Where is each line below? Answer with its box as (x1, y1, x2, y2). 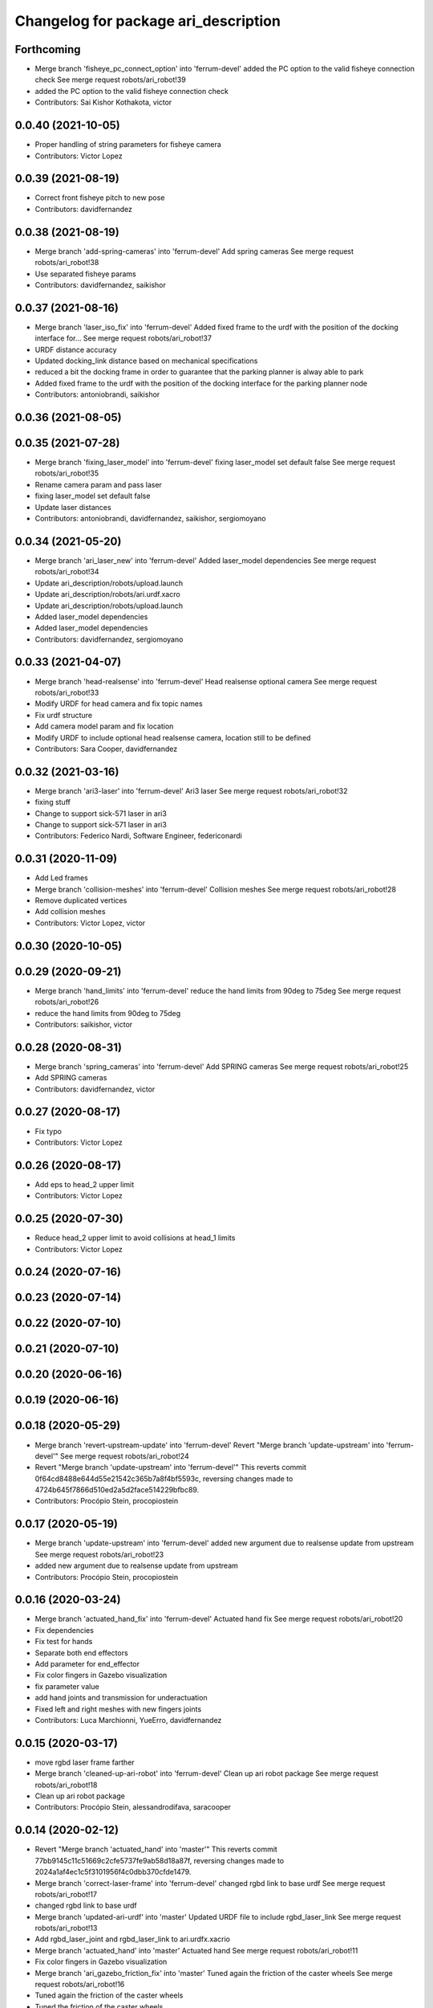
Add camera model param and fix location (34, 721, 174, 731)
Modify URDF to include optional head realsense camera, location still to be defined (34, 733, 311, 742)
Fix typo (34, 1126, 62, 1136)
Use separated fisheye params (34, 269, 136, 279)
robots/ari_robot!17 (34, 1889, 98, 1899)
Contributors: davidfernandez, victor (34, 1084, 156, 1094)
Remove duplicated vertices (34, 896, 127, 905)
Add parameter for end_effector (34, 1659, 140, 1669)
